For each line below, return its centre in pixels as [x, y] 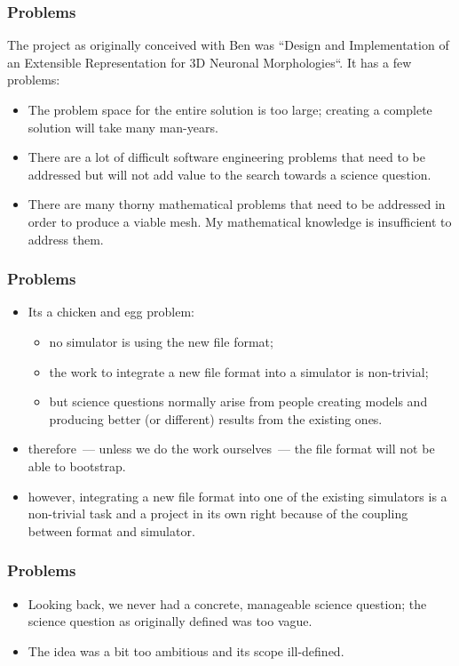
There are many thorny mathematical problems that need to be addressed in [237, 204]
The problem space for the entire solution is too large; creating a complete [230, 109]
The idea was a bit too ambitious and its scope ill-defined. [186, 650]
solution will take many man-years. [123, 127]
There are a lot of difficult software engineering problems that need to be [226, 157]
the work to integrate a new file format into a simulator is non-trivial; [239, 371]
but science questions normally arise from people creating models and [238, 401]
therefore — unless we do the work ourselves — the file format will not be [231, 449]
